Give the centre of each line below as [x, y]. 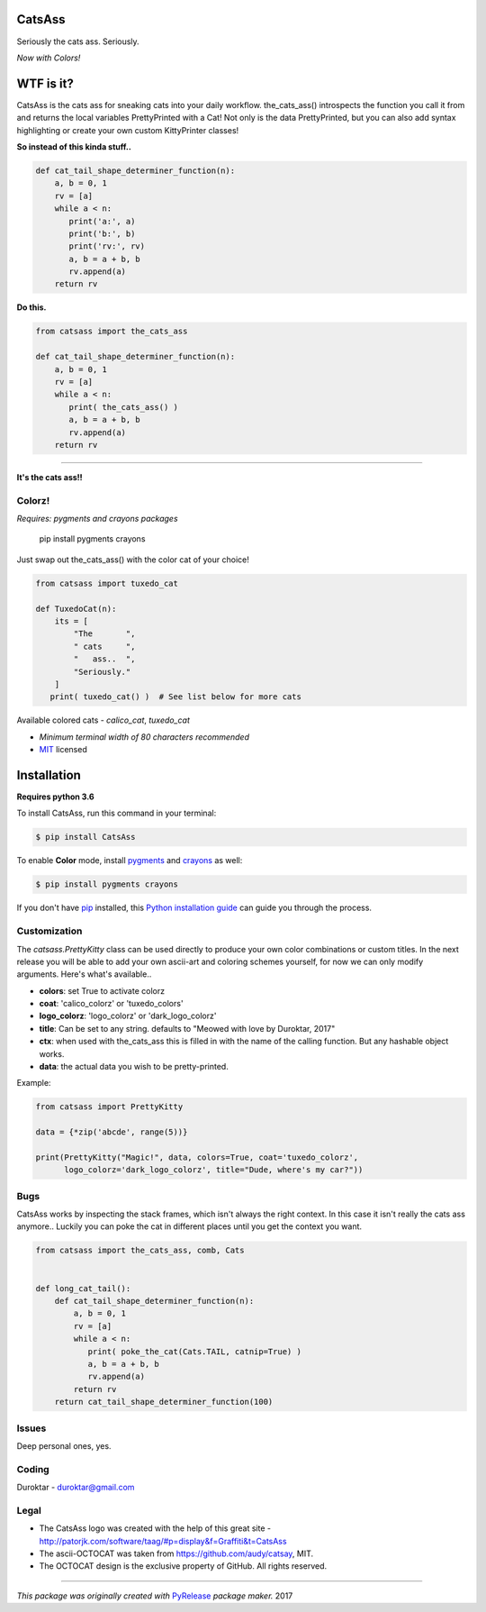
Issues [31, 1428]
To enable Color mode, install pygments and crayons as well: [130, 861]
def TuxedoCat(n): [76, 609]
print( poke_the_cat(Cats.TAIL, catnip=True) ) [194, 1351]
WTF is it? [45, 83]
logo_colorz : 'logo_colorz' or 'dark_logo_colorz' [128, 1016]
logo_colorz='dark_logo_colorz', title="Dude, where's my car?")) [214, 1170]
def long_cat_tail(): [83, 1288]
